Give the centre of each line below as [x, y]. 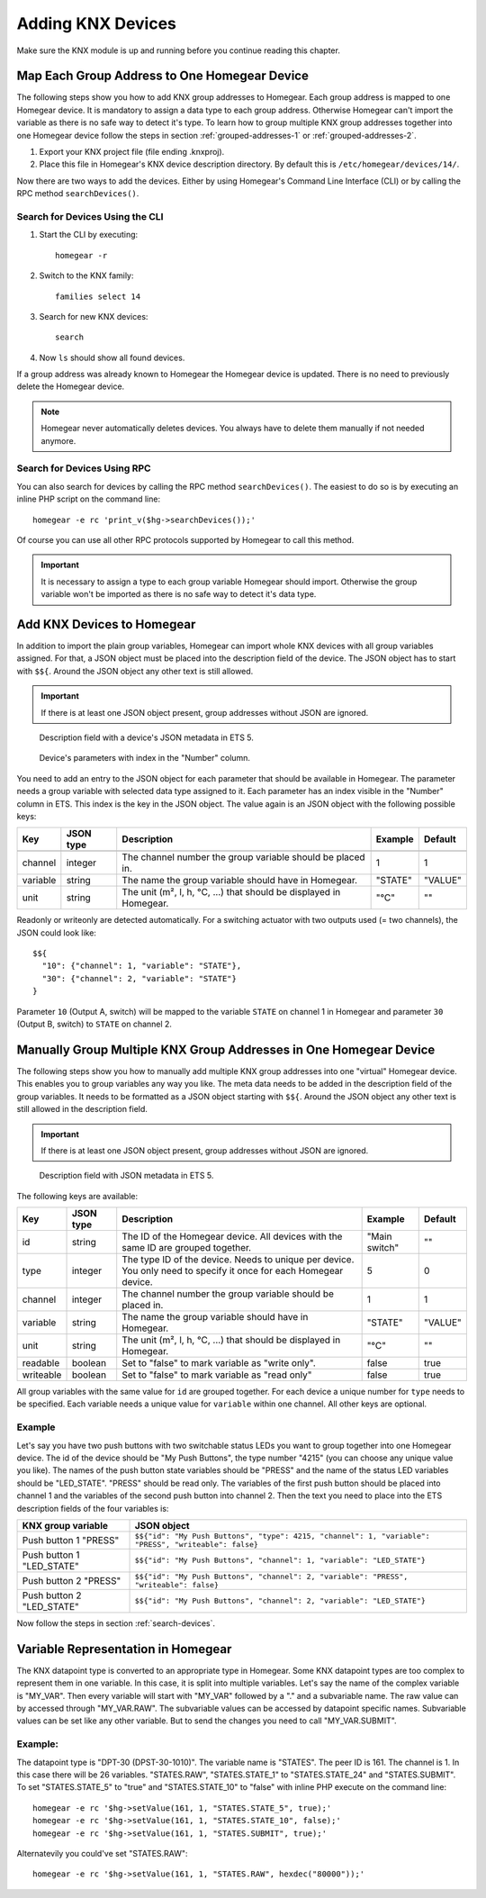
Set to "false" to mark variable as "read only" [217, 1375]
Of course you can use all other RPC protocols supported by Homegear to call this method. [185, 539]
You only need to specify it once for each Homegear [233, 1271]
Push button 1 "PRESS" [71, 1540]
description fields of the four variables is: [93, 1508]
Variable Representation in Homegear [124, 1649]
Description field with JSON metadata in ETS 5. [126, 1176]
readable [41, 1363]
